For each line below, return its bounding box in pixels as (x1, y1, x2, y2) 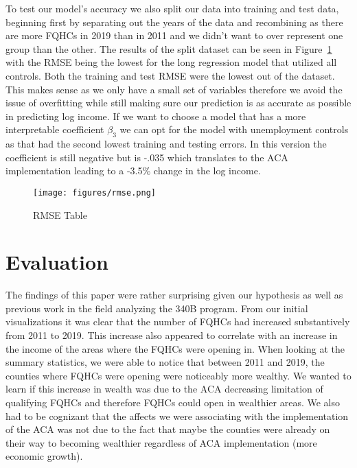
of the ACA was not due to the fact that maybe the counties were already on (5, 422, 330, 436)
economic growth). (5, 449, 83, 463)
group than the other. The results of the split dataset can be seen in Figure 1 (5, 41, 332, 56)
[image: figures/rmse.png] (33, 187, 156, 198)
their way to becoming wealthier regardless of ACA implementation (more (5, 435, 317, 449)
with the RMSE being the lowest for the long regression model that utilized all (5, 55, 337, 69)
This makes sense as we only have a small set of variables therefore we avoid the (5, 82, 343, 96)
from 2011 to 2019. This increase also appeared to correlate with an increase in (5, 328, 338, 342)
